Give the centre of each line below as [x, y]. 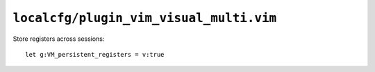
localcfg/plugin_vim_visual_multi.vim [145, 18]
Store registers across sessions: [59, 39]
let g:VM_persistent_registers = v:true [95, 54]
